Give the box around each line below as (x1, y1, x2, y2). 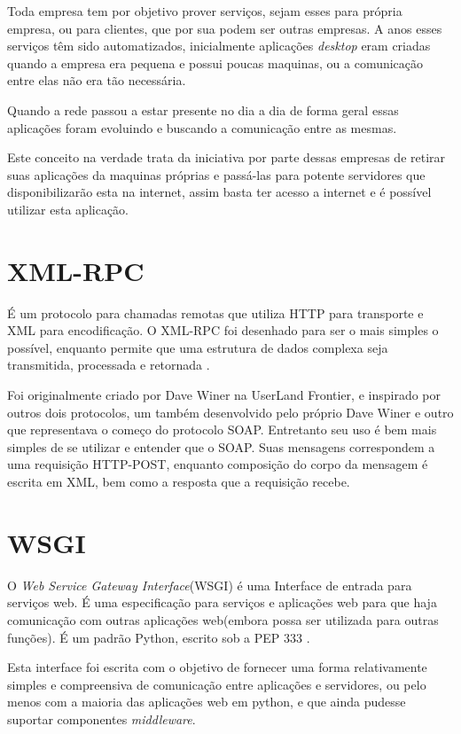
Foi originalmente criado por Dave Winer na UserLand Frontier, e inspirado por (7, 386, 441, 404)
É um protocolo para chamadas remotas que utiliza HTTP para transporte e (7, 303, 424, 322)
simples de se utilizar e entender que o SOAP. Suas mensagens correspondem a (7, 437, 435, 456)
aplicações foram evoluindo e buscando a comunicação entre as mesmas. (7, 118, 397, 137)
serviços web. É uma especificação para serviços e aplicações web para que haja (7, 593, 437, 612)
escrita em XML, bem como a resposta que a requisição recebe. (7, 472, 350, 490)
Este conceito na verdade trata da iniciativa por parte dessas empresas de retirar (7, 148, 446, 167)
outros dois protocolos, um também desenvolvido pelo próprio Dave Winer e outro (7, 402, 454, 421)
